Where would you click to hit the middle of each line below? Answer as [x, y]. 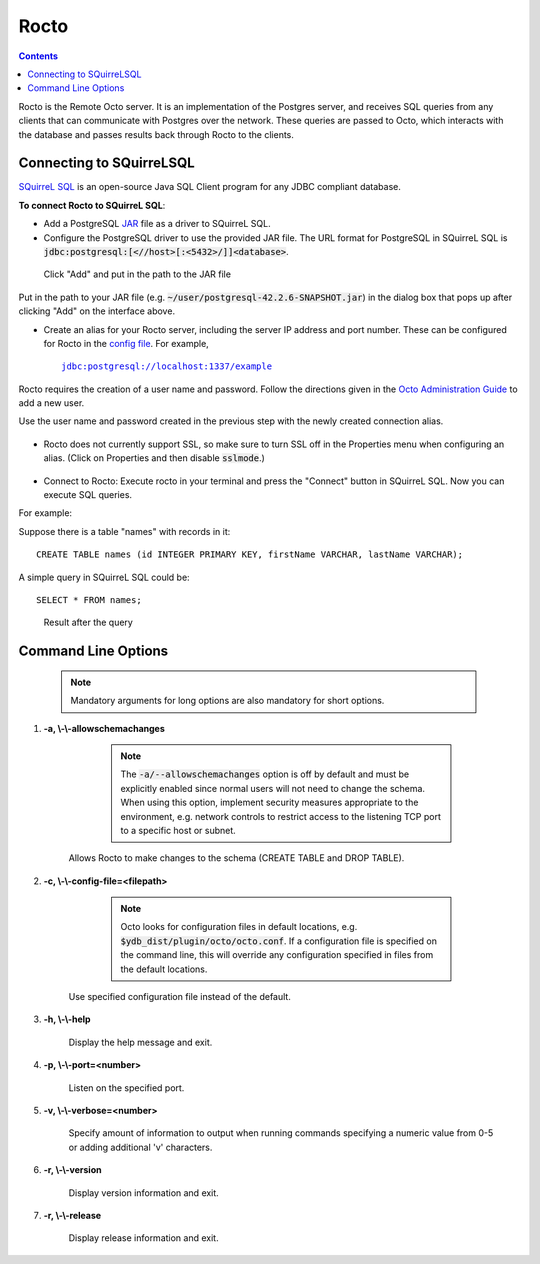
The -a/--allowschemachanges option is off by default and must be [265, 774]
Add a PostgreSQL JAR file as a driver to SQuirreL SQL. [157, 224]
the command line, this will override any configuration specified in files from [277, 955]
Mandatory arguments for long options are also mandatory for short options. [227, 701]
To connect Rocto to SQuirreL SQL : [92, 205]
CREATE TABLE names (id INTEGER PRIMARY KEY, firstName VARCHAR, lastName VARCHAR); [250, 554]
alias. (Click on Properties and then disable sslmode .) [154, 458]
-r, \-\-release [72, 1215]
